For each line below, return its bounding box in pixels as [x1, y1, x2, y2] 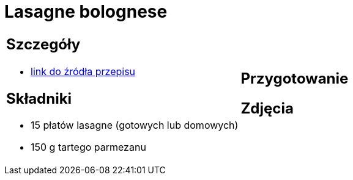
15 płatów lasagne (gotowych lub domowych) [31, 119, 239, 132]
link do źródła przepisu [31, 65, 136, 77]
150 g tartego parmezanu [31, 141, 146, 154]
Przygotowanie [240, 69, 349, 87]
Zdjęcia [240, 99, 294, 117]
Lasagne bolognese [4, 1, 168, 22]
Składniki [6, 89, 72, 107]
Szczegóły [6, 35, 81, 53]
